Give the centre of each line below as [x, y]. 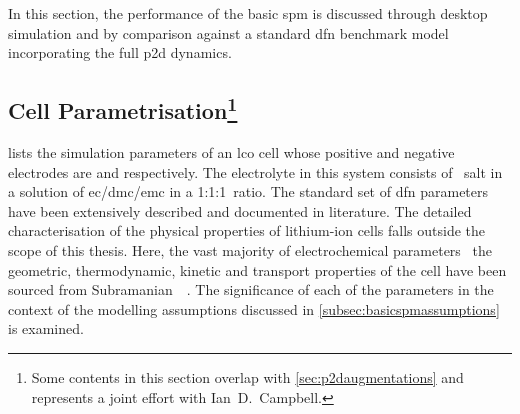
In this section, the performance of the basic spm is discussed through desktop [248, 13]
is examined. [46, 328]
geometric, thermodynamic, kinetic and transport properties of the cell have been [257, 269]
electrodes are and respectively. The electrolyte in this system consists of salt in [255, 171]
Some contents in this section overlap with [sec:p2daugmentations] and [247, 376]
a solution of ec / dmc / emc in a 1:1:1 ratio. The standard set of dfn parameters [248, 191]
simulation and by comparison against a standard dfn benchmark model [228, 32]
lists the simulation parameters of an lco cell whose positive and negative [231, 151]
